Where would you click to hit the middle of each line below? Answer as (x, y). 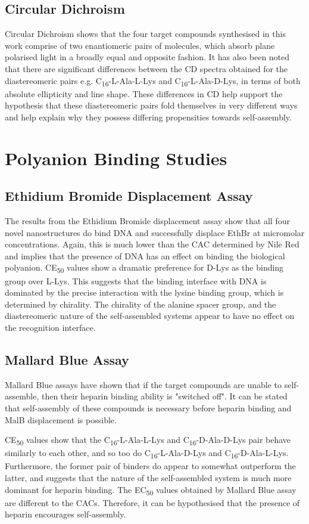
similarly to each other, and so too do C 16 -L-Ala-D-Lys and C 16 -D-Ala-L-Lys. (147, 454)
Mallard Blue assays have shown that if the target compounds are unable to (143, 384)
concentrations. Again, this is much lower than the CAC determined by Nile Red (152, 244)
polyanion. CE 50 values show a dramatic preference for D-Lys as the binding (144, 268)
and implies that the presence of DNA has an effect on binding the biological (145, 255)
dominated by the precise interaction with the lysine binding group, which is (144, 292)
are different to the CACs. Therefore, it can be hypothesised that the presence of (152, 502)
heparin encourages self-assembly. (65, 514)
